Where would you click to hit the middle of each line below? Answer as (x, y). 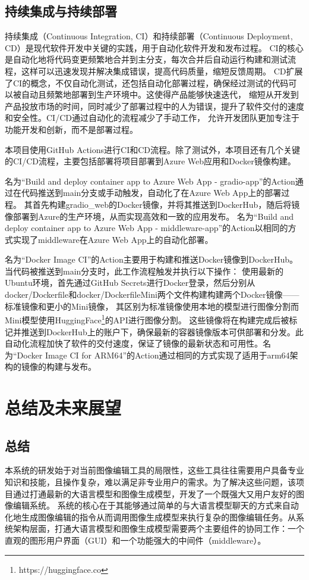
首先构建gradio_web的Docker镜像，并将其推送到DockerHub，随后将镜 (166, 204)
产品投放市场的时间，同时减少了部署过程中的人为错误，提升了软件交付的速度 (154, 106)
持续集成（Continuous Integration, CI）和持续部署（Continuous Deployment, (149, 36)
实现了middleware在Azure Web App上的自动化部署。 (113, 239)
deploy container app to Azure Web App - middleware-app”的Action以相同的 (146, 228)
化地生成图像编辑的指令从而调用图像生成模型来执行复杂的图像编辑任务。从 (150, 517)
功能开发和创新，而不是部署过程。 (71, 129)
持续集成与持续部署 (61, 11)
